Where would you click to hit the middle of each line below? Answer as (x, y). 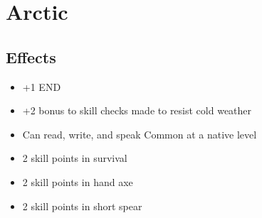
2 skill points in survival (75, 158)
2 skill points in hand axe (78, 181)
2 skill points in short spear (82, 206)
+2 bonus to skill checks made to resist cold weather (137, 110)
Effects (31, 56)
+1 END (42, 86)
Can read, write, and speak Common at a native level (140, 134)
